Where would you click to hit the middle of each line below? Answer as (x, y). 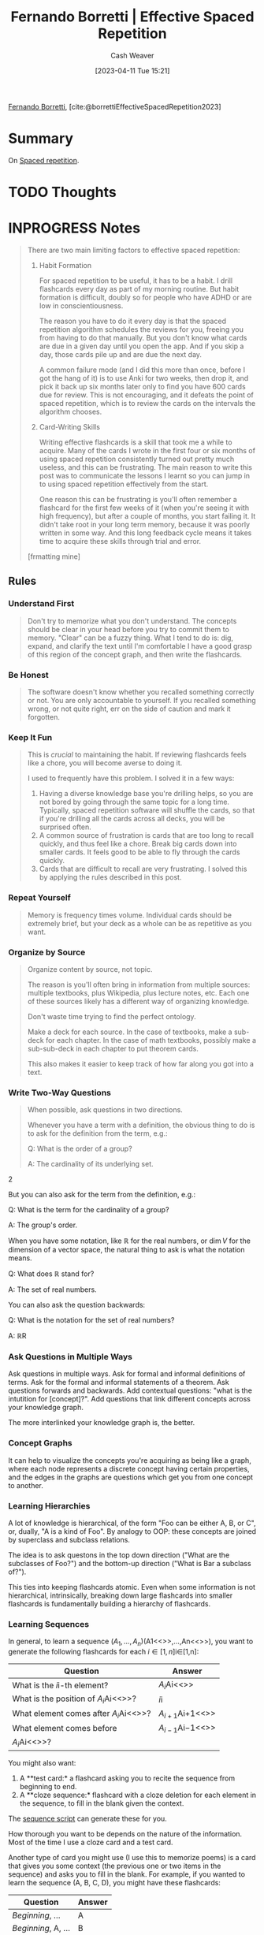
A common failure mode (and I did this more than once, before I (142, 370)
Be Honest (28, 675)
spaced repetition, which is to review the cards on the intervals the (147, 403)
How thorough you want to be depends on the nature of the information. (125, 1834)
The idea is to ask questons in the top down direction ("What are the (119, 1555)
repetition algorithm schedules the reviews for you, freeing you (141, 329)
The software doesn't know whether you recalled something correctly (141, 692)
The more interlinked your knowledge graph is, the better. (102, 1423)
